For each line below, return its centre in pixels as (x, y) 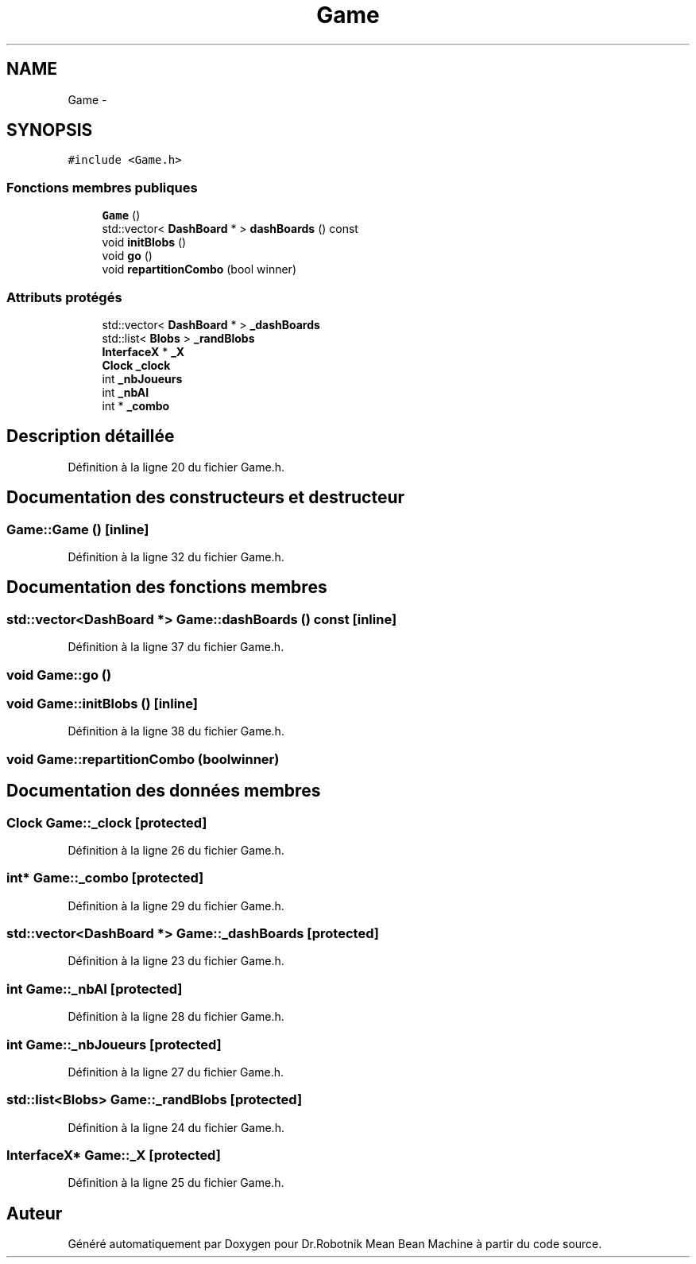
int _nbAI (126, 392)
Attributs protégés (64, 297)
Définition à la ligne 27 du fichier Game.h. (176, 1072)
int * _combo (136, 405)
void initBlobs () (144, 242)
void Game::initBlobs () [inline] (102, 703)
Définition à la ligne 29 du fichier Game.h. (176, 905)
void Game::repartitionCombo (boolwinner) (143, 759)
